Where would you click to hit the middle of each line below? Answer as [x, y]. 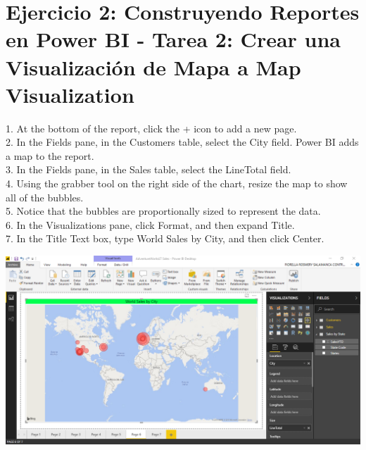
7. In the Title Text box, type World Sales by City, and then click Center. [165, 238]
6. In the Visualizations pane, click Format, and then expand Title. [150, 224]
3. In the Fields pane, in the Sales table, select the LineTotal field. [149, 169]
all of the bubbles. [45, 197]
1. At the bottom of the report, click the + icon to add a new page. [151, 128]
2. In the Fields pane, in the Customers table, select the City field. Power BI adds [182, 142]
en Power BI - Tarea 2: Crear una [173, 39]
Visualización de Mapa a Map [153, 67]
